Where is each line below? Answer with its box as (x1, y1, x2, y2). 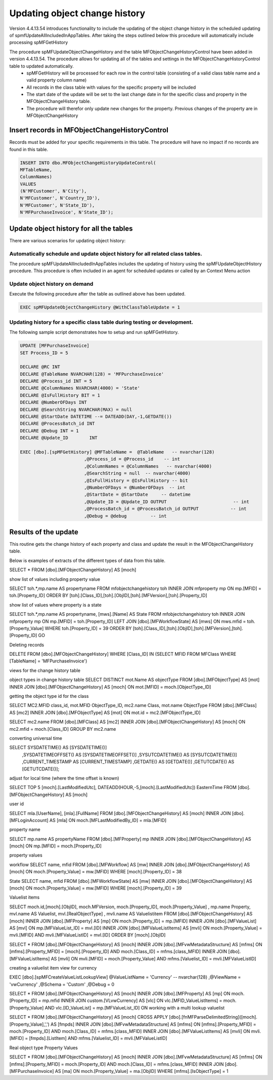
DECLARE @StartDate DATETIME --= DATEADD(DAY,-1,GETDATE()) (20, 414, 172, 420)
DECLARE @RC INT (20, 364, 61, 370)
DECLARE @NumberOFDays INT (20, 399, 87, 405)
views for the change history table (9, 667, 81, 674)
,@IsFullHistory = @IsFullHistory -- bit (83, 477, 188, 483)
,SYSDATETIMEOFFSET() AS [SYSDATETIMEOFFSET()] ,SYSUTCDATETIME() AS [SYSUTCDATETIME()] (22, 752, 237, 758)
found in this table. (9, 146, 49, 152)
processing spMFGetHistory (9, 40, 68, 46)
